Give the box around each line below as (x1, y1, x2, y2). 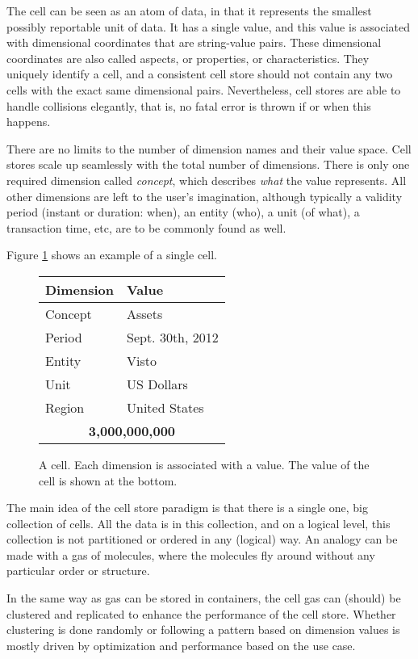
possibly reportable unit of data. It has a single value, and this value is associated (6, 18, 411, 35)
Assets (127, 304, 163, 323)
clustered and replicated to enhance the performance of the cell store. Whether (6, 605, 396, 622)
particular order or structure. (6, 562, 150, 579)
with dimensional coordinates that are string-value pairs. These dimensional (6, 34, 382, 51)
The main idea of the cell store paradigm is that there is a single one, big (6, 499, 368, 516)
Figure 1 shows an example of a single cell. (6, 246, 217, 263)
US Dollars (127, 374, 188, 393)
